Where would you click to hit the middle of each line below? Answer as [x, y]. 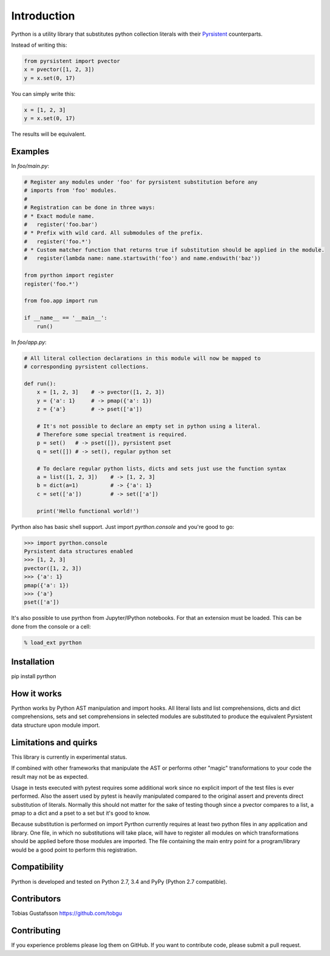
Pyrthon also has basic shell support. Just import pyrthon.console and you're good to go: [123, 527]
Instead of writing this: [39, 45]
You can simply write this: [43, 93]
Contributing [36, 931]
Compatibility [37, 867]
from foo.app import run [61, 301]
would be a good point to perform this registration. [74, 850]
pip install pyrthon [34, 676]
